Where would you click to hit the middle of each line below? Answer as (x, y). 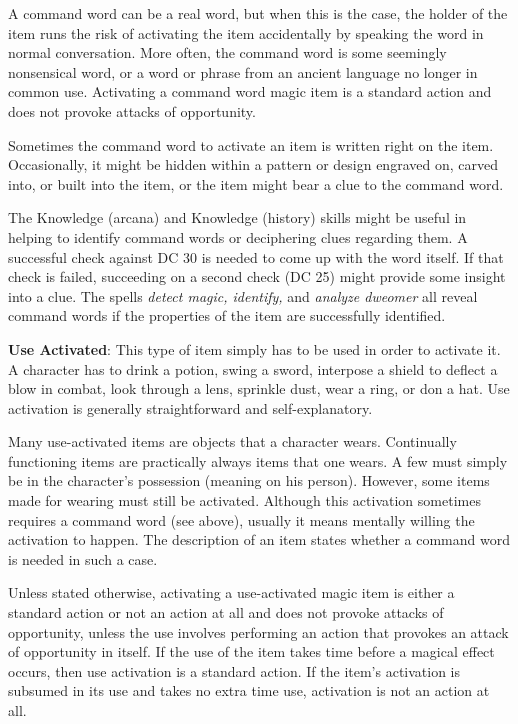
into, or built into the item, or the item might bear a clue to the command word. (256, 183)
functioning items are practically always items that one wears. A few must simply (258, 460)
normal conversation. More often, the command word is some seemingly (227, 52)
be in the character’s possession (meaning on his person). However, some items (249, 480)
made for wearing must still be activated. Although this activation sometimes (244, 500)
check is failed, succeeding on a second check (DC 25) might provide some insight (257, 276)
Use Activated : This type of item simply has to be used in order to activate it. (254, 348)
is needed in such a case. (83, 558)
